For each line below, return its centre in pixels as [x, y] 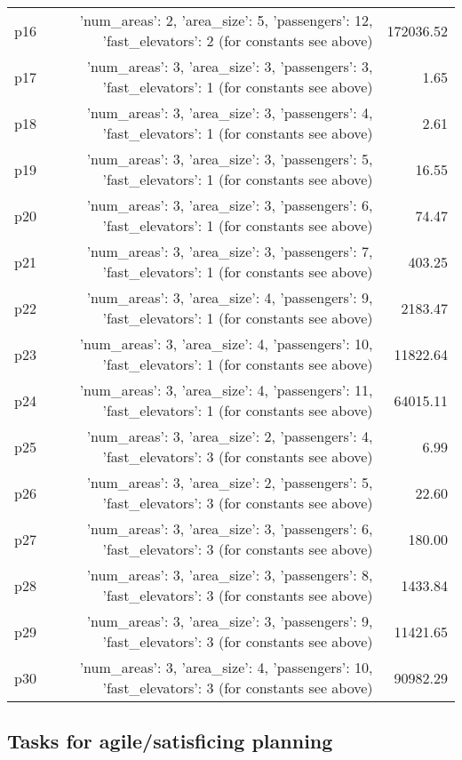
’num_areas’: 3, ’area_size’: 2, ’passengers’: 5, [230, 482]
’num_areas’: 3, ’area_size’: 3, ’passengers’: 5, [230, 159]
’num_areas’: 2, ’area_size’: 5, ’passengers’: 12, [226, 20]
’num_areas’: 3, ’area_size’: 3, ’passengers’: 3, [230, 66]
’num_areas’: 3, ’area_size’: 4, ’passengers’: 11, [226, 390]
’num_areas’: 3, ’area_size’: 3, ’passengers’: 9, [230, 621]
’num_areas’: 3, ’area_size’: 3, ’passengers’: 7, [230, 251]
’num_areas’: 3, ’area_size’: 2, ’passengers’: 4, [230, 436]
